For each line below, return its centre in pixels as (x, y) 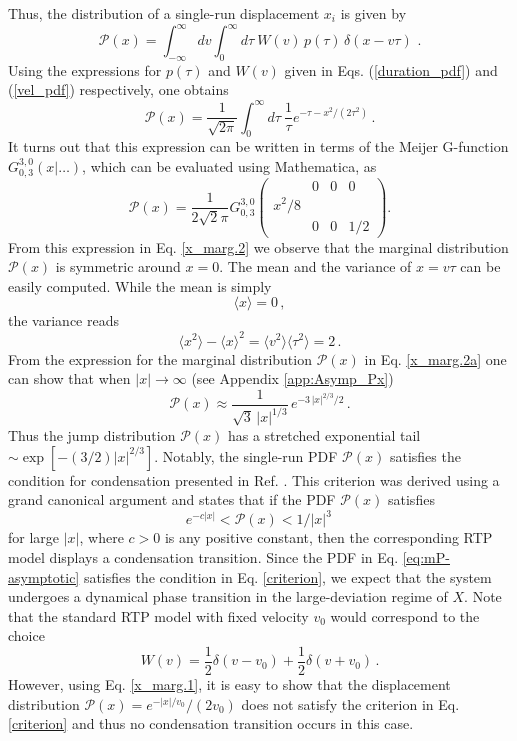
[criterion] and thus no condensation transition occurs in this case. (211, 723)
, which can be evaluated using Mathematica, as (229, 165)
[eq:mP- (426, 556)
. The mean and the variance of (315, 266)
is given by (373, 13)
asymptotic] (44, 576)
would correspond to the (405, 615)
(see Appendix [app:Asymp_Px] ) (292, 378)
